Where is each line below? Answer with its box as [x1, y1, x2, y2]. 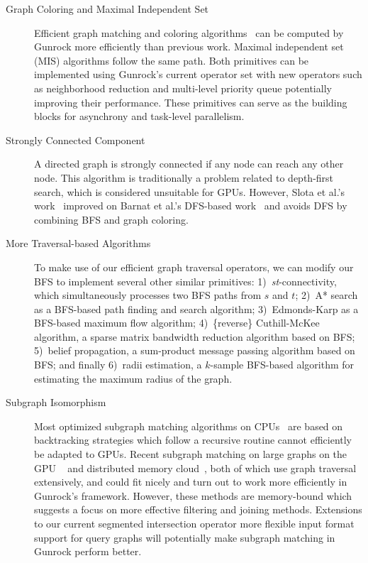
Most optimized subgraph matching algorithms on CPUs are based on [34, 418, 343, 433]
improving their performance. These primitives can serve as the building [34, 94, 347, 109]
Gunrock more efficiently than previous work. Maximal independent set [34, 39, 344, 54]
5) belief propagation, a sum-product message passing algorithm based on [34, 343, 355, 358]
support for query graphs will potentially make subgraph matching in [34, 530, 335, 545]
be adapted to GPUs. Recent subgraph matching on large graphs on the [34, 447, 347, 461]
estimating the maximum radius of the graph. [34, 371, 233, 386]
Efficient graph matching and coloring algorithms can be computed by [34, 25, 344, 40]
